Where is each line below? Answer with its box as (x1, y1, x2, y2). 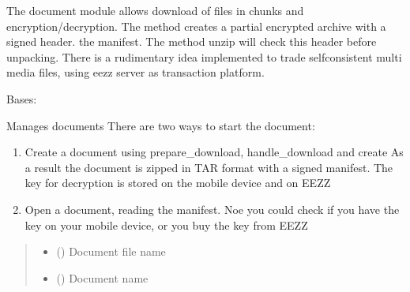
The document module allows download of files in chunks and (6, 2, 304, 18)
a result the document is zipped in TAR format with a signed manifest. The (24, 159, 393, 175)
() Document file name (56, 243, 166, 260)
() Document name (56, 269, 149, 286)
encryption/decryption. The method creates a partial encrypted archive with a (6, 17, 386, 34)
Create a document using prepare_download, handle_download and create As (24, 144, 404, 160)
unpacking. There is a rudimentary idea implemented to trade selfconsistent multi (6, 48, 402, 65)
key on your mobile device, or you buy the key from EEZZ (24, 216, 308, 233)
